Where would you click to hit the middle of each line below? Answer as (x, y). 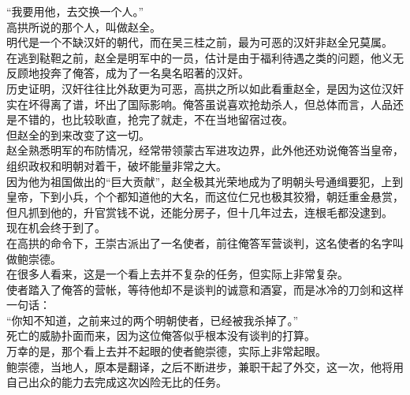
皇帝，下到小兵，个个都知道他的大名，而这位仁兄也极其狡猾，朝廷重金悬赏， (205, 197)
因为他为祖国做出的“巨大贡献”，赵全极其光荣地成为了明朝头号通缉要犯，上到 (205, 181)
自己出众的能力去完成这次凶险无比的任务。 (117, 382)
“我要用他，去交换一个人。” (75, 11)
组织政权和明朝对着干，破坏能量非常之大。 (117, 165)
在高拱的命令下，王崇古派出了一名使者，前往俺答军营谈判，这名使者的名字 (199, 242)
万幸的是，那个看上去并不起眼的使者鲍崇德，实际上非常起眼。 (166, 351)
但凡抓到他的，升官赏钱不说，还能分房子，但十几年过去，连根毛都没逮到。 (199, 212)
